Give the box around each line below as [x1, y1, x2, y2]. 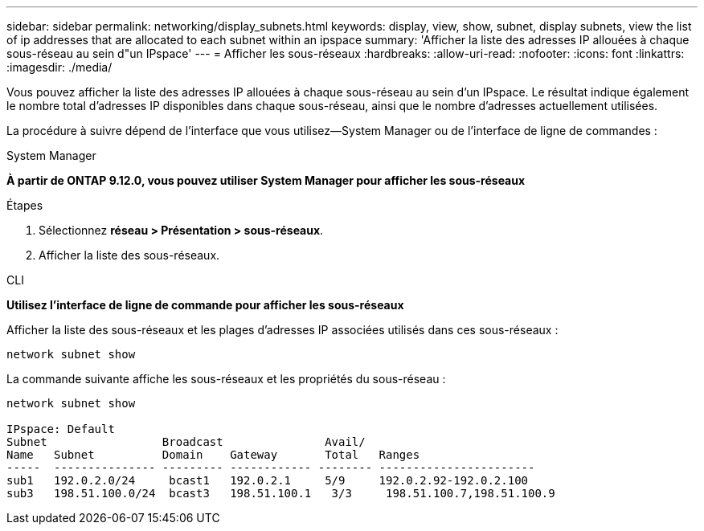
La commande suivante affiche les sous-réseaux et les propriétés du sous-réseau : [6, 372, 446, 386]
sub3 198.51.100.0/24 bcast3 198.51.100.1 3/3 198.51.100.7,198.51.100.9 [6, 487, 555, 500]
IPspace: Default [6, 423, 115, 435]
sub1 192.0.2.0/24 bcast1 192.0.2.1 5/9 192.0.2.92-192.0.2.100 [6, 474, 529, 487]
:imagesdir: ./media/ [6, 60, 113, 74]
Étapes [6, 198, 43, 212]
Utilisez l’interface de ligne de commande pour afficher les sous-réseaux [6, 298, 404, 312]
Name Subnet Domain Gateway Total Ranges [6, 448, 420, 461]
